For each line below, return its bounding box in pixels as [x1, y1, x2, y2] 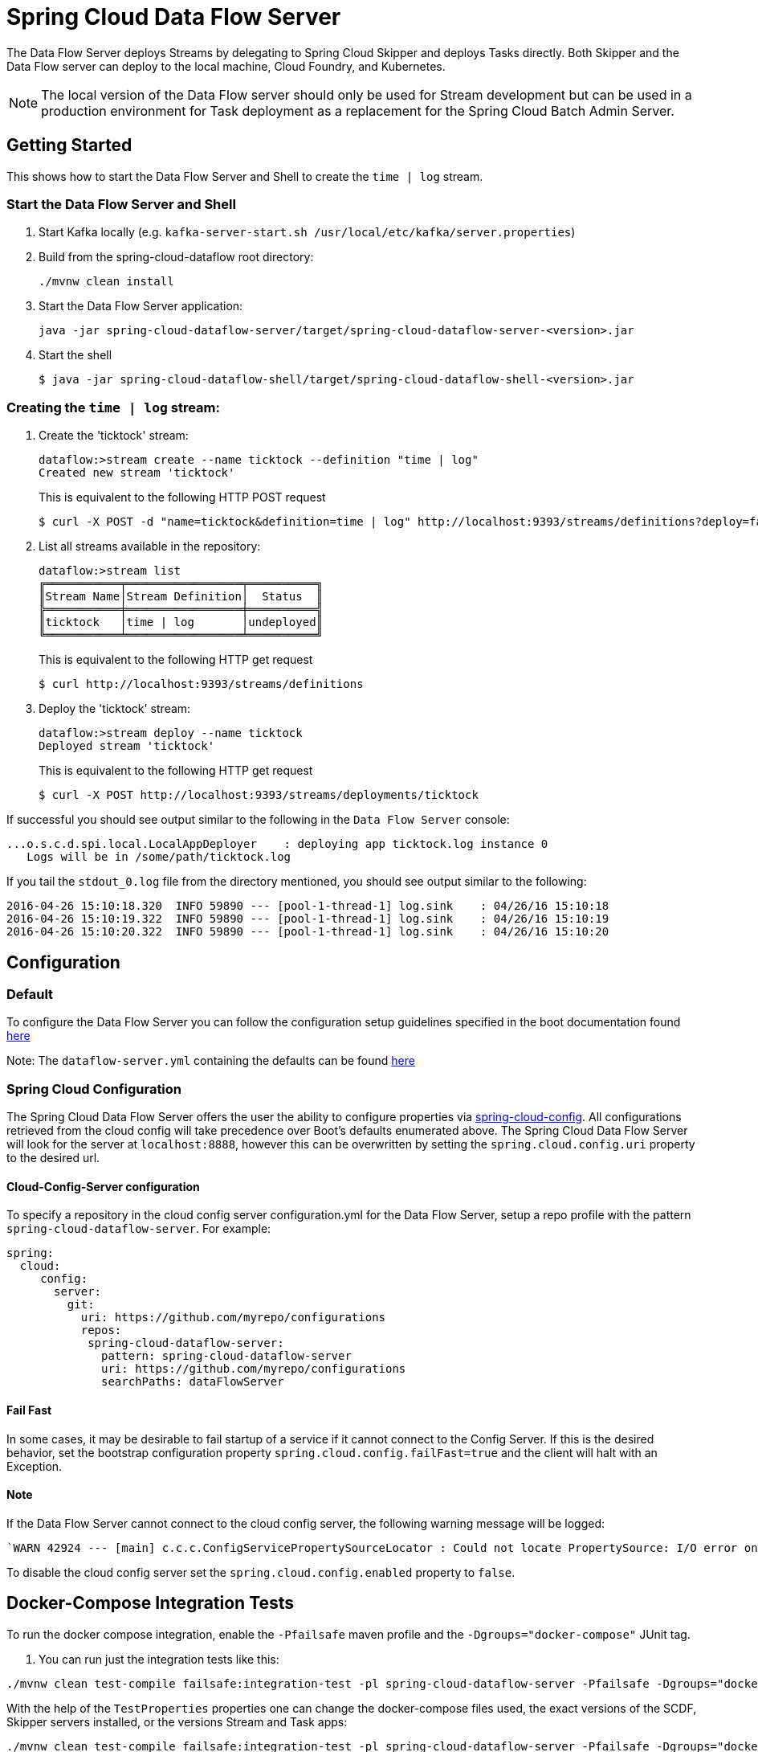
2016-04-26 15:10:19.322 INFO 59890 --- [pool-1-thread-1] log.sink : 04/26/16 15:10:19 [6, 912, 609, 926]
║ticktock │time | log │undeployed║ [39, 616, 324, 629]
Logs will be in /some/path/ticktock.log [26, 850, 291, 864]
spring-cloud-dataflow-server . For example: [6, 1222, 271, 1236]
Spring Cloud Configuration [6, 1080, 182, 1097]
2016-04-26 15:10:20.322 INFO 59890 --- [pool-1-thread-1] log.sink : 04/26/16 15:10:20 [6, 925, 609, 939]
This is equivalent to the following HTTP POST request [39, 490, 326, 505]
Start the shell [39, 348, 112, 362]
